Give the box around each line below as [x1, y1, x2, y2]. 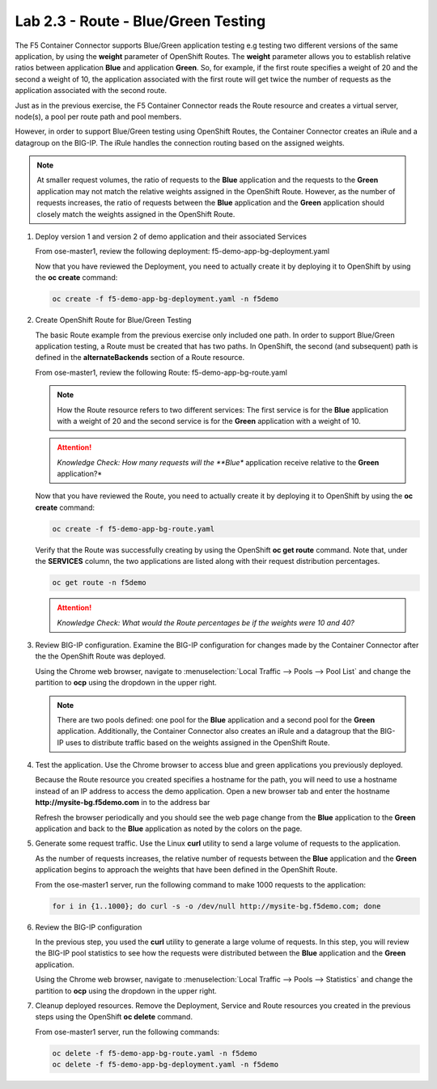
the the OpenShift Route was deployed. [35, 651, 166, 661]
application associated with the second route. [15, 86, 168, 95]
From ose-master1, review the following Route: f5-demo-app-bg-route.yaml [35, 367, 287, 377]
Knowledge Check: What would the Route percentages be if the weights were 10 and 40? [57, 617, 355, 627]
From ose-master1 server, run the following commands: [35, 1027, 220, 1036]
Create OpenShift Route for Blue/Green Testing [35, 316, 192, 325]
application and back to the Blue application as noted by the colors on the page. [35, 824, 303, 833]
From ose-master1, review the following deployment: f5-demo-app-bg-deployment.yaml [35, 247, 330, 256]
